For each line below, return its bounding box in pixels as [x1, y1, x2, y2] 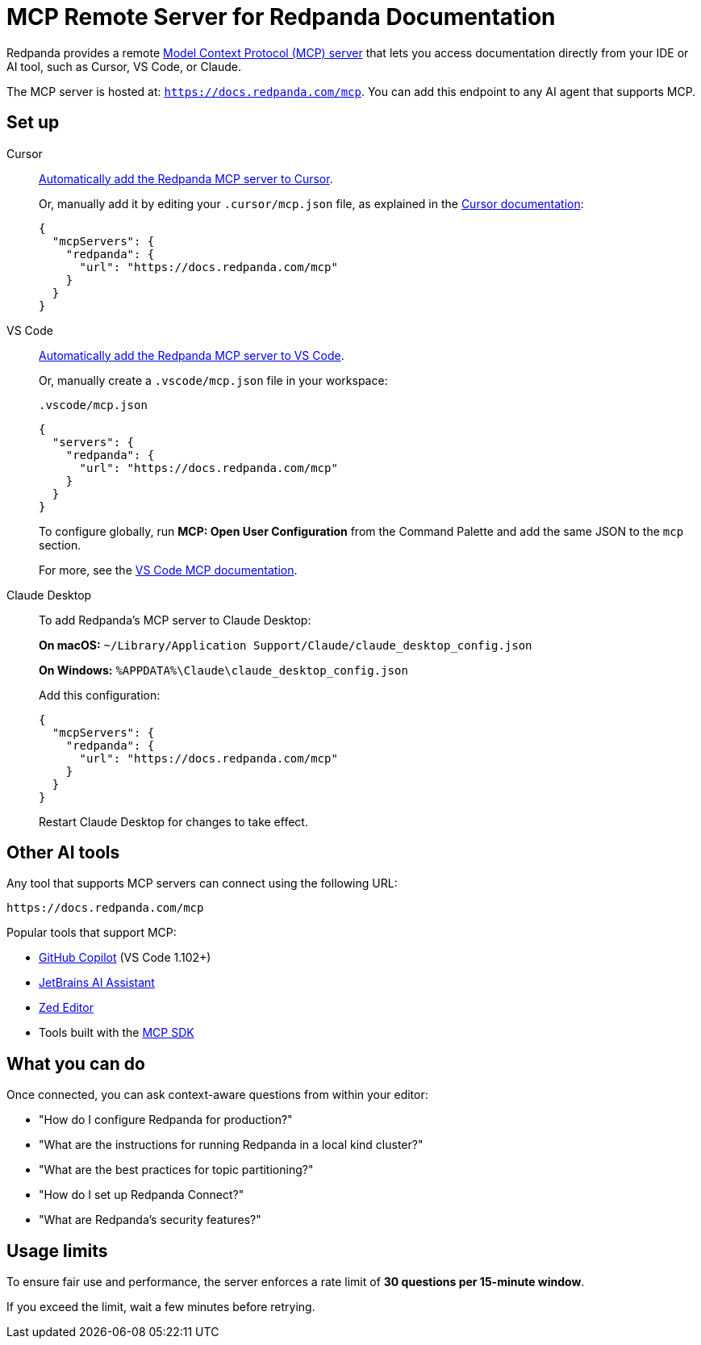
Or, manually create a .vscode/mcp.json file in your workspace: [39, 373, 388, 387]
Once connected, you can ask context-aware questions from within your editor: [6, 1088, 428, 1102]
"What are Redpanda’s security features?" [39, 1213, 261, 1227]
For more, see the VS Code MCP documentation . [39, 562, 298, 577]
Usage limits [6, 1240, 108, 1261]
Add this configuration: [39, 687, 161, 702]
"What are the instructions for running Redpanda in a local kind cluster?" [39, 1138, 424, 1152]
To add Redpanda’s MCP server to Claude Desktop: [39, 612, 311, 627]
